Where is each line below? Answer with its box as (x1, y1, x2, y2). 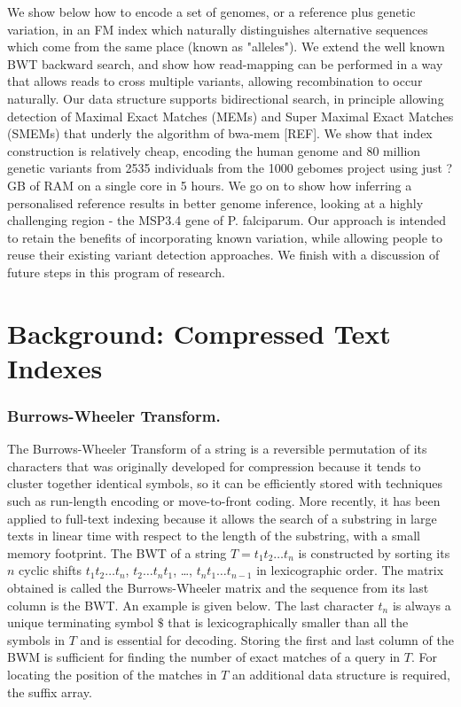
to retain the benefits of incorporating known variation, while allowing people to (7, 228, 443, 246)
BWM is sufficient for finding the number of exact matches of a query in (7, 648, 401, 666)
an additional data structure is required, (232, 665, 450, 683)
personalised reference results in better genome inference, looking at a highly (7, 193, 424, 212)
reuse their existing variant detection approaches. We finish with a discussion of (7, 245, 440, 264)
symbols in (7, 630, 66, 649)
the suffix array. (7, 682, 92, 701)
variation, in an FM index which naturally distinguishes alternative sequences (7, 19, 428, 38)
